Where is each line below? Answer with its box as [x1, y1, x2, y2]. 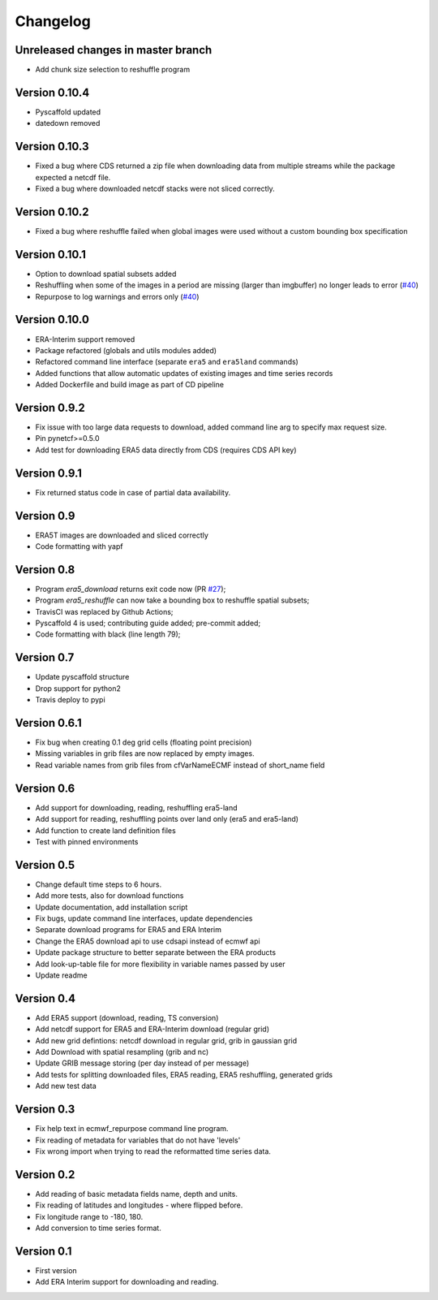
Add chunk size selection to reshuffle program [35, 65, 191, 75]
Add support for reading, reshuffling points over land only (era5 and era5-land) [35, 814, 299, 824]
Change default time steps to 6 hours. [35, 879, 162, 889]
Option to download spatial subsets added [35, 269, 177, 279]
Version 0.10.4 [15, 85, 90, 99]
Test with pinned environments [35, 836, 139, 846]
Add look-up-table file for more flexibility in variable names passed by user [35, 959, 286, 969]
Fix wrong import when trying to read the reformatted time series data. [35, 1146, 272, 1156]
